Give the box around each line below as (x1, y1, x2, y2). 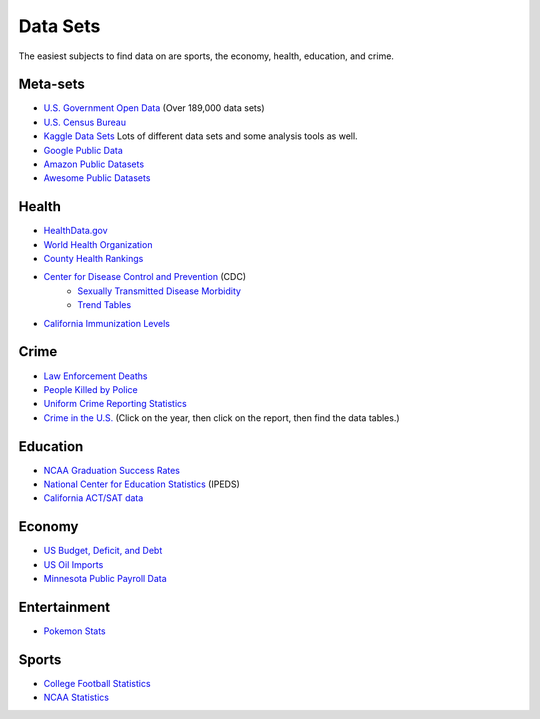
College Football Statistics (43, 677, 151, 689)
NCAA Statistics (43, 691, 110, 704)
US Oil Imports (43, 558, 104, 570)
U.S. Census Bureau (43, 116, 127, 128)
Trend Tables (77, 299, 132, 311)
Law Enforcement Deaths (43, 370, 148, 382)
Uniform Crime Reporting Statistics (43, 398, 187, 410)
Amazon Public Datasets (43, 158, 145, 170)
